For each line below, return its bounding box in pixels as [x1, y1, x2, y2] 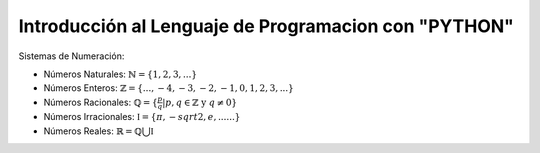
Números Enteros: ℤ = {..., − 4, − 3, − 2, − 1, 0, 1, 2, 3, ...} [43, 82, 294, 94]
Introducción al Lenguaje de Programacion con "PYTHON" [18, 15, 515, 37]
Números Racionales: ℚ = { [43, 96, 159, 108]
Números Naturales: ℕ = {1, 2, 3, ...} [43, 68, 198, 80]
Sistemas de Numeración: [18, 50, 125, 62]
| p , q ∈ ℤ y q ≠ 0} [161, 96, 238, 108]
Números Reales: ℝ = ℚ [43, 125, 143, 137]
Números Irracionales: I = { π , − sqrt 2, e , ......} [43, 111, 241, 123]
